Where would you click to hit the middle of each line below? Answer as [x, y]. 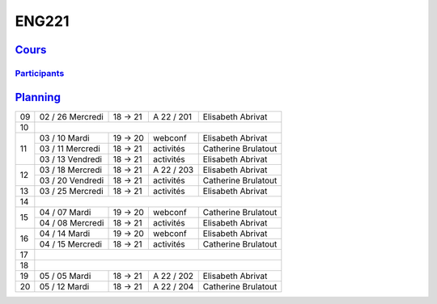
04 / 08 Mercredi [72, 222]
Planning [38, 97]
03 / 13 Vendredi [71, 159]
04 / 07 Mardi [65, 212]
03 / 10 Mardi [64, 137]
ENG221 [42, 21]
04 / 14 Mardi [65, 233]
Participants [40, 73]
